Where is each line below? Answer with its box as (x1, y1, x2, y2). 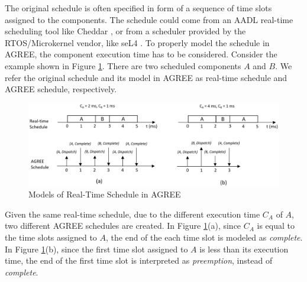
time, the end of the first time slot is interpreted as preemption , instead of (5, 254, 273, 267)
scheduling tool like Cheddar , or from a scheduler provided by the (5, 25, 246, 37)
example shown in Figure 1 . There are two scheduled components (5, 59, 241, 72)
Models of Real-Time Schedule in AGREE (28, 188, 181, 200)
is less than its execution (199, 242, 289, 255)
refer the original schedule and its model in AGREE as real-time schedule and (5, 71, 287, 83)
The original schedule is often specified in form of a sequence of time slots (5, 2, 272, 14)
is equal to (257, 219, 295, 232)
